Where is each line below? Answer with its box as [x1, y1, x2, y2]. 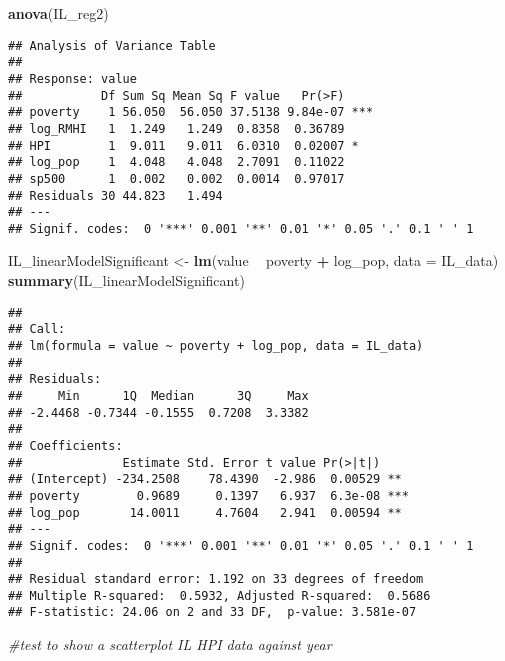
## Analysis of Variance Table [8, 38, 216, 53]
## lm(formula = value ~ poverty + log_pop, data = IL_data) [8, 338, 424, 353]
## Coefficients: [8, 438, 123, 453]
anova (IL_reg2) [8, 3, 109, 23]
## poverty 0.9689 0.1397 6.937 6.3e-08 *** [8, 488, 409, 503]
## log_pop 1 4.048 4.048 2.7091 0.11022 [8, 155, 345, 170]
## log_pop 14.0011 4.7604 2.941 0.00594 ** [8, 505, 402, 520]
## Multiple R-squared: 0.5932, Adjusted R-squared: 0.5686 [8, 588, 431, 603]
